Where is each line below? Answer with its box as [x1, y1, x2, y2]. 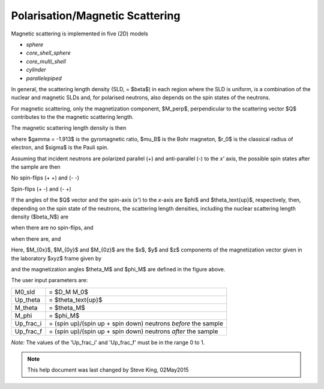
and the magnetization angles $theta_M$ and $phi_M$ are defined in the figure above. [11, 265, 226, 273]
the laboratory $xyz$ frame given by [11, 255, 102, 262]
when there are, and [11, 235, 61, 243]
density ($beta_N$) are [11, 213, 69, 220]
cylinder [26, 66, 46, 73]
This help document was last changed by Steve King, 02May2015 [27, 366, 189, 373]
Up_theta [14, 295, 41, 304]
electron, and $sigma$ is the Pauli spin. [11, 144, 109, 151]
